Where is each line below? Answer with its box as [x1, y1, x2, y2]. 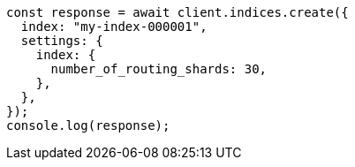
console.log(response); [6, 118, 170, 133]
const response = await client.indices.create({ [6, 5, 349, 19]
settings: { [20, 34, 103, 48]
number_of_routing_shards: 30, [50, 62, 268, 76]
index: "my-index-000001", [20, 19, 208, 34]
